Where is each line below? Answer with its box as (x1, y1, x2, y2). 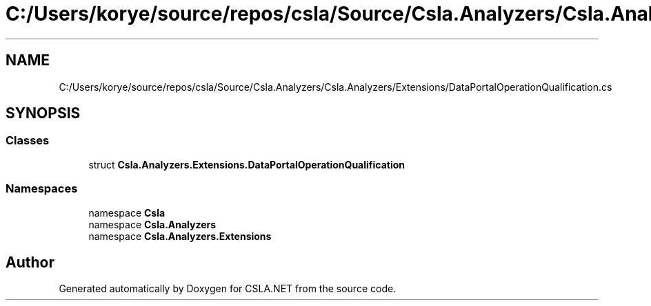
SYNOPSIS (6, 105, 81, 122)
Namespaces (6, 182, 78, 196)
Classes (6, 133, 50, 148)
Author (6, 253, 54, 271)
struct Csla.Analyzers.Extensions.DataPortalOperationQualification (88, 158, 405, 171)
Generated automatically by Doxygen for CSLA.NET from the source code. (59, 283, 397, 295)
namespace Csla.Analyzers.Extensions (88, 230, 272, 242)
